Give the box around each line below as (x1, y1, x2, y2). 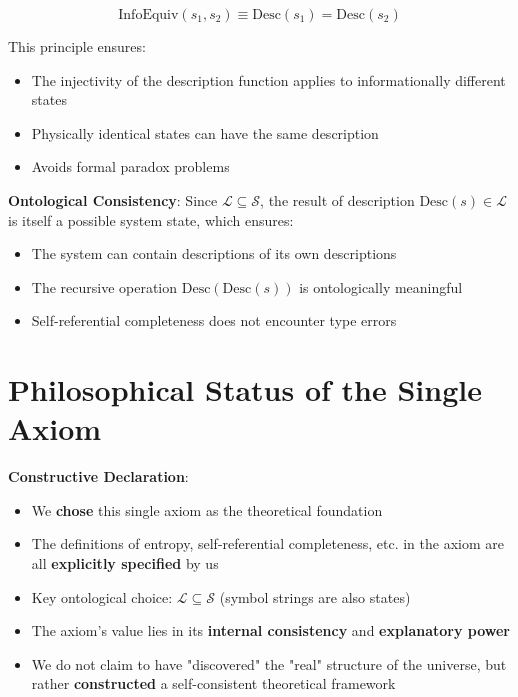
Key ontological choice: (31, 586, 173, 607)
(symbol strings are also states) (219, 586, 411, 607)
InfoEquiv (118, 8, 179, 22)
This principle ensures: (8, 36, 146, 56)
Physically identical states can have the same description (31, 122, 379, 143)
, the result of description (260, 189, 415, 210)
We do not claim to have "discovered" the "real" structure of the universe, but (31, 653, 507, 674)
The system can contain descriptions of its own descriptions (31, 243, 397, 264)
